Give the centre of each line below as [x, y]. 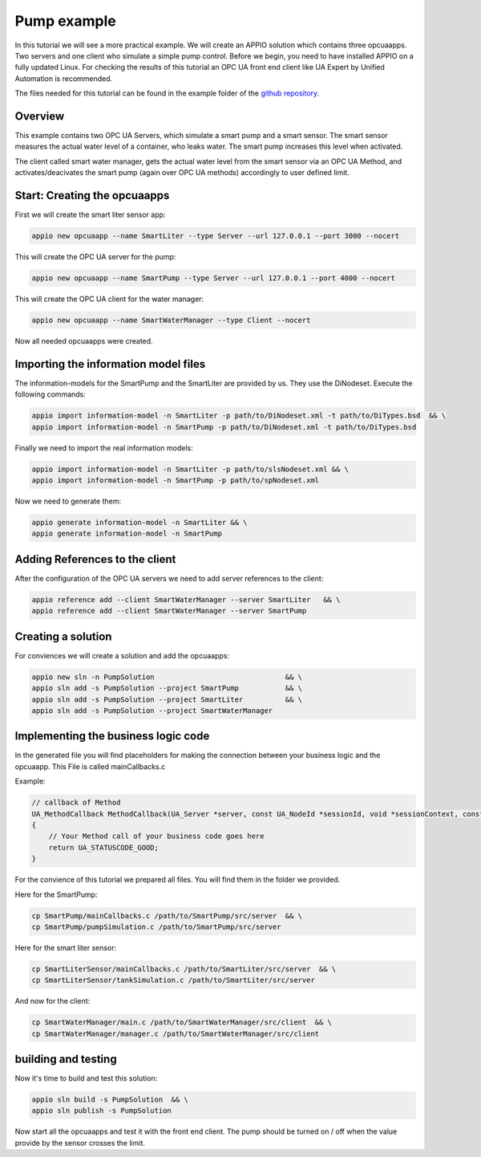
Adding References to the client [95, 559]
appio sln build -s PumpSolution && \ [110, 1100]
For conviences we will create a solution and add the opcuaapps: [122, 655]
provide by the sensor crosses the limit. [80, 1143]
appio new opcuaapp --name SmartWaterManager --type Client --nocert [171, 320]
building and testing [66, 1059]
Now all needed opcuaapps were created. [84, 341]
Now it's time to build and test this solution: [86, 1078]
